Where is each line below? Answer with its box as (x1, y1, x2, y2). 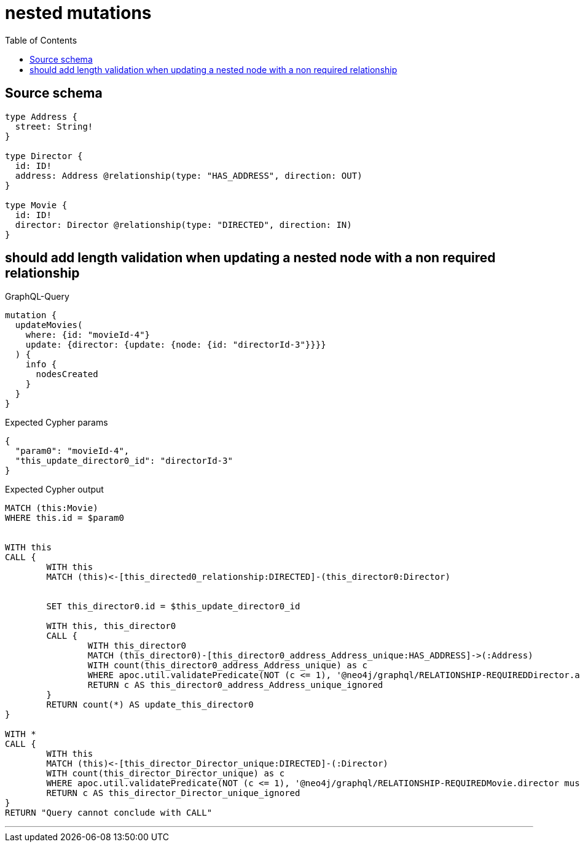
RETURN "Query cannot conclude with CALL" (5, 808, 213, 818)
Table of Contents (5, 34, 77, 45)
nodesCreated (36, 369, 98, 380)
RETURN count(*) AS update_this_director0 (46, 700, 254, 710)
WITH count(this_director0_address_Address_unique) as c (87, 660, 368, 671)
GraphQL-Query (5, 291, 69, 302)
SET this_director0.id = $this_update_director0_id (46, 601, 300, 612)
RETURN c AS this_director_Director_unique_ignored (46, 788, 300, 798)
